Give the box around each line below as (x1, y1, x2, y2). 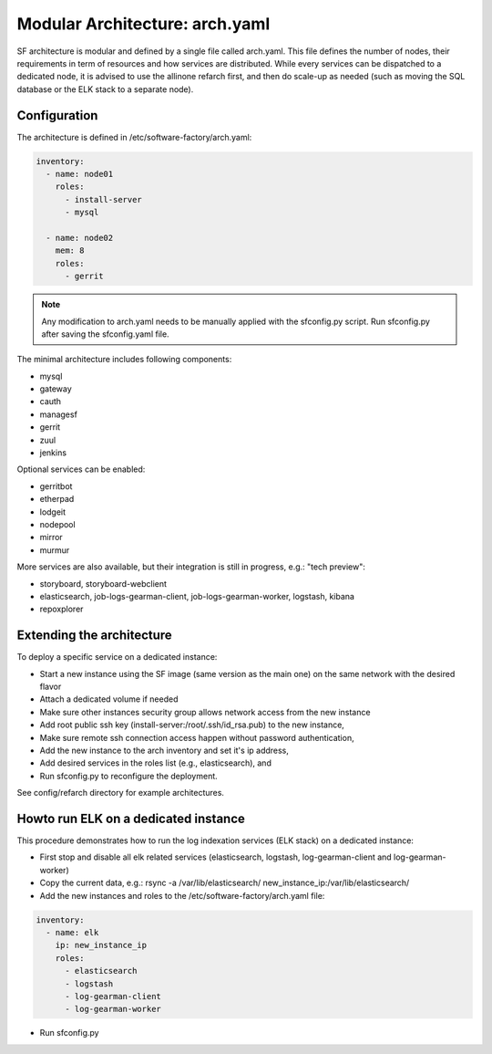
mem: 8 (55, 245, 85, 256)
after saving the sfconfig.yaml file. (41, 329, 169, 339)
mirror (39, 532, 63, 543)
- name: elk (46, 927, 99, 937)
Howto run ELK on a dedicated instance (16, 810, 246, 826)
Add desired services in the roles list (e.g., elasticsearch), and (39, 757, 272, 768)
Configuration (16, 108, 98, 123)
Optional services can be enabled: (16, 464, 146, 475)
